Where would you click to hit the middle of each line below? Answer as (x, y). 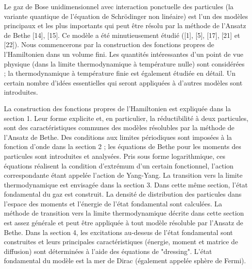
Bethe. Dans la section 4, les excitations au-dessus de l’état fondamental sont (118, 232)
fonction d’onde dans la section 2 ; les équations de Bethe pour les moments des (123, 146)
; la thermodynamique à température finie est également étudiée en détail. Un (120, 73)
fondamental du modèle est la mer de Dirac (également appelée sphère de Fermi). (125, 261)
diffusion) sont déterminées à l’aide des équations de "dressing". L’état (108, 251)
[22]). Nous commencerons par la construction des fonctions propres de (109, 44)
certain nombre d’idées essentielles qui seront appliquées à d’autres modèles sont (123, 82)
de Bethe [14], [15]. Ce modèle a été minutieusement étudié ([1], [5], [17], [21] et (122, 35)
